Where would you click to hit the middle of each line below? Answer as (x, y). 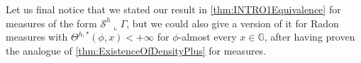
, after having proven (310, 37)
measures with (37, 37)
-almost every (207, 37)
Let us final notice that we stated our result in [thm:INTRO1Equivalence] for (173, 9)
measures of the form (51, 23)
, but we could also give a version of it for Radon (233, 23)
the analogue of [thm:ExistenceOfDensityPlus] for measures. (136, 50)
